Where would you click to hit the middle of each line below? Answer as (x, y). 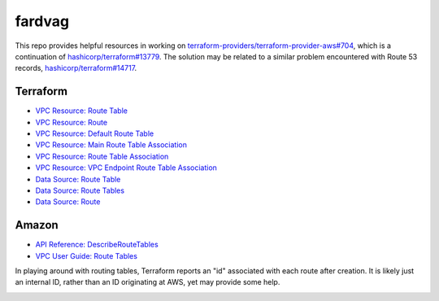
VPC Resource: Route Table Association (102, 156)
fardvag (42, 21)
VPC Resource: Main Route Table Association (111, 145)
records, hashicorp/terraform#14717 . (76, 68)
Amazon (37, 225)
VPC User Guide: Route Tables (87, 255)
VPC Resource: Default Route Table (95, 133)
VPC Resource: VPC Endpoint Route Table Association (126, 168)
